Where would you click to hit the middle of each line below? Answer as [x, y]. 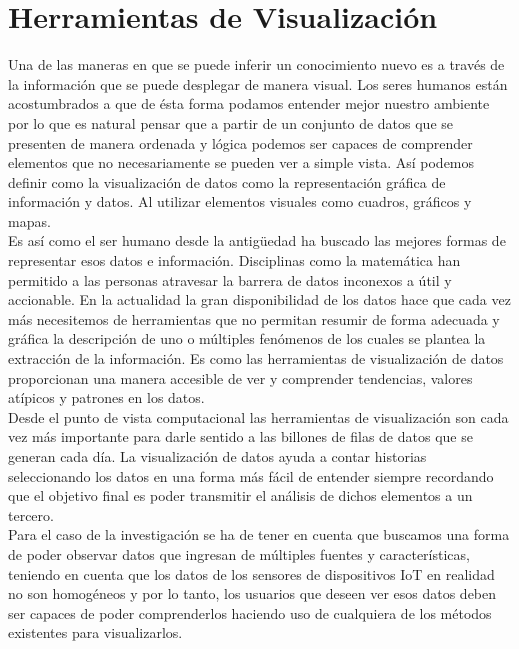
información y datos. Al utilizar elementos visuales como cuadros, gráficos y [240, 201]
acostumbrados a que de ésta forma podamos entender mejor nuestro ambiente [249, 103]
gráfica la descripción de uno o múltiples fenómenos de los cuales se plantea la [247, 338]
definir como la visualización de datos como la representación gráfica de [227, 181]
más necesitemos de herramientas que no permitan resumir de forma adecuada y [254, 318]
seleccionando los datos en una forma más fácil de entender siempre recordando [251, 475]
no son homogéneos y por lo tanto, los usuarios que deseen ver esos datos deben [252, 593]
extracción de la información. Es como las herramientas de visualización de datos [256, 358]
